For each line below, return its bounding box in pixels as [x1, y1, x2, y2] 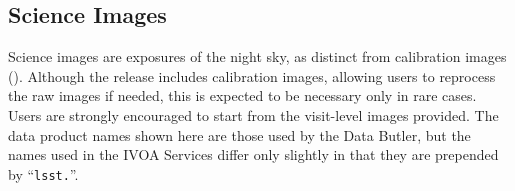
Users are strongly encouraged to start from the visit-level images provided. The [8, 104, 499, 125]
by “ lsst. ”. [8, 163, 79, 184]
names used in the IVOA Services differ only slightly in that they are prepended [8, 144, 499, 165]
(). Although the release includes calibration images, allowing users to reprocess [8, 65, 496, 86]
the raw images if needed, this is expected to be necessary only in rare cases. [8, 85, 477, 106]
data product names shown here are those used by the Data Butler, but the [8, 124, 471, 145]
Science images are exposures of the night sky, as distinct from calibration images [8, 46, 507, 67]
